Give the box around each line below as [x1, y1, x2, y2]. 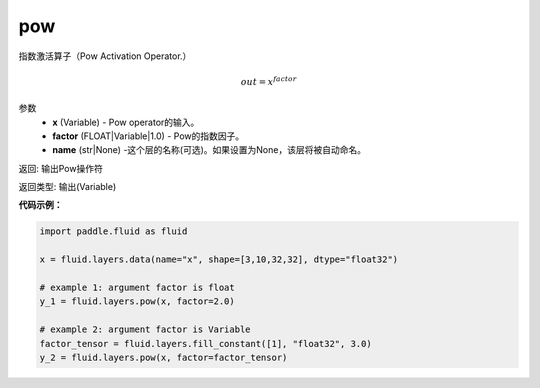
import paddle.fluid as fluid [39, 226, 188, 237]
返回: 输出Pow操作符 [18, 162, 104, 174]
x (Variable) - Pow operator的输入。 [52, 116, 200, 128]
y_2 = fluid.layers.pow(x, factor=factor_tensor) [39, 351, 288, 363]
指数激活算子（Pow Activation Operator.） [18, 50, 192, 62]
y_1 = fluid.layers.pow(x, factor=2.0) [39, 296, 235, 307]
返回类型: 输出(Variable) [18, 181, 117, 193]
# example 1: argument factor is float [39, 282, 235, 294]
